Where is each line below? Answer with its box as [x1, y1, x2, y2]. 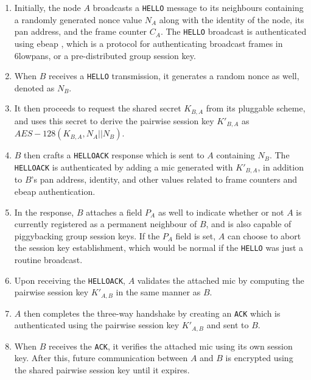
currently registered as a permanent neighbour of [14, 217, 197, 230]
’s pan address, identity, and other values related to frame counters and [31, 173, 298, 186]
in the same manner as [116, 286, 201, 298]
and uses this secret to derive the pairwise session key [14, 114, 214, 127]
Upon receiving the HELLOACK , [14, 273, 125, 286]
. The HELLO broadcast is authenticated [160, 25, 307, 38]
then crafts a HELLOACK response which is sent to [24, 149, 204, 161]
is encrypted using [225, 351, 293, 364]
